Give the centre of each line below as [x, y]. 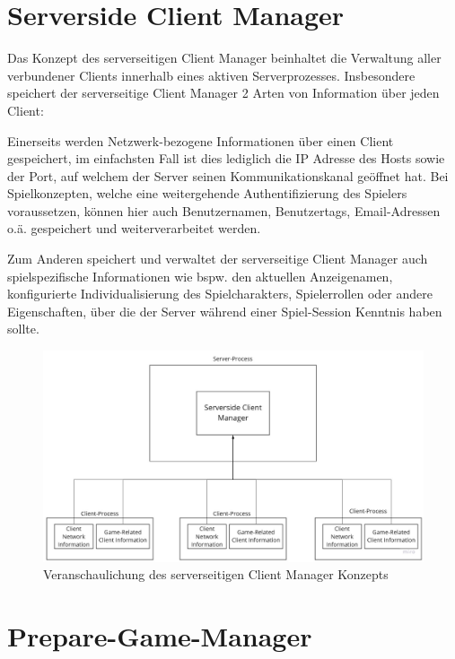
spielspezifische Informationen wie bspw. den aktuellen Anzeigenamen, [200, 276]
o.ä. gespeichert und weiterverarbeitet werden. [134, 228]
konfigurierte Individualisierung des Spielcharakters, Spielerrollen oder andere [220, 294]
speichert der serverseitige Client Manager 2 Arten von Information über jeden [223, 93]
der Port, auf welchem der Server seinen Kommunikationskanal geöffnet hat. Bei [228, 175]
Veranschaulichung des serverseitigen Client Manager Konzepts [216, 574]
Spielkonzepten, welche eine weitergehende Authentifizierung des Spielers [207, 193]
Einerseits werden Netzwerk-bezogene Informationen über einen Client [201, 140]
